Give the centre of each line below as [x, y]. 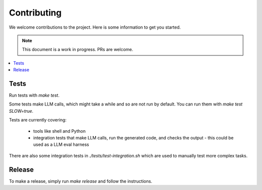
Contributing [35, 13]
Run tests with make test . [34, 95]
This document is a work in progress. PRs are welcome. [78, 50]
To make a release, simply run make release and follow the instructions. [81, 181]
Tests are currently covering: [38, 120]
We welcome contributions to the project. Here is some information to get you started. [95, 27]
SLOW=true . [21, 111]
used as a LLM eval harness [61, 145]
